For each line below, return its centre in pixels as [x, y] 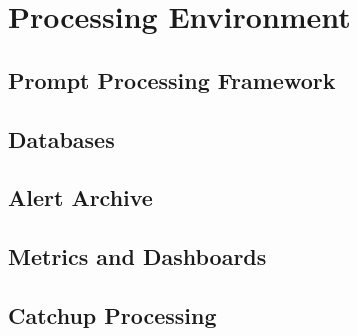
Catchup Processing [112, 314]
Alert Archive [80, 197]
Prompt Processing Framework [172, 79]
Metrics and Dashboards [137, 256]
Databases [61, 138]
